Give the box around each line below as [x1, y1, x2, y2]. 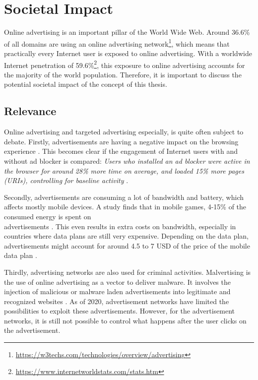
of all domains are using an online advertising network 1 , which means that [4, 37, 230, 49]
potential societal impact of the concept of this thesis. [4, 79, 167, 89]
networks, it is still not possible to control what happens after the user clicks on [4, 315, 247, 325]
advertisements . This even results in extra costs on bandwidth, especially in [4, 221, 236, 231]
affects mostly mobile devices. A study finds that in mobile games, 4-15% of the [4, 201, 247, 212]
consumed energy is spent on [4, 211, 91, 221]
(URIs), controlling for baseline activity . [4, 175, 129, 186]
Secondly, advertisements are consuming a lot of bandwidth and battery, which [4, 191, 244, 202]
